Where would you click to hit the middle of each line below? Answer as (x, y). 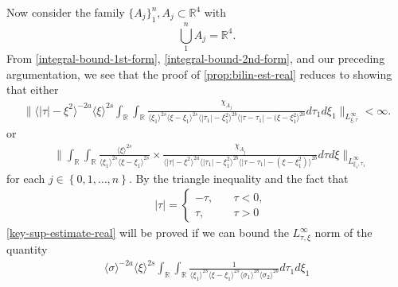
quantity (27, 248)
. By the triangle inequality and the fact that (238, 178)
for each (26, 178)
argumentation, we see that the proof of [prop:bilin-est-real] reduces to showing (199, 74)
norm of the (343, 233)
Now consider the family (66, 12)
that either (33, 89)
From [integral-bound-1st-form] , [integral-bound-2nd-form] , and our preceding (196, 58)
